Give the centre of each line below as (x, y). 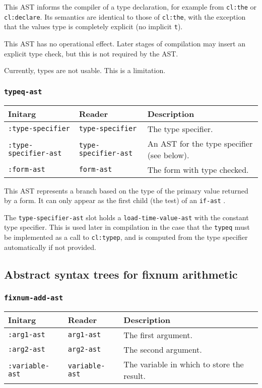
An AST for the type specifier (200, 143)
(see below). (168, 155)
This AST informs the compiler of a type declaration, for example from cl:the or (130, 7)
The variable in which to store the (184, 364)
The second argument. (163, 349)
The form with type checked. (198, 169)
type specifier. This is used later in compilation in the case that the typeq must (127, 227)
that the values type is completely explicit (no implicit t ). (93, 26)
